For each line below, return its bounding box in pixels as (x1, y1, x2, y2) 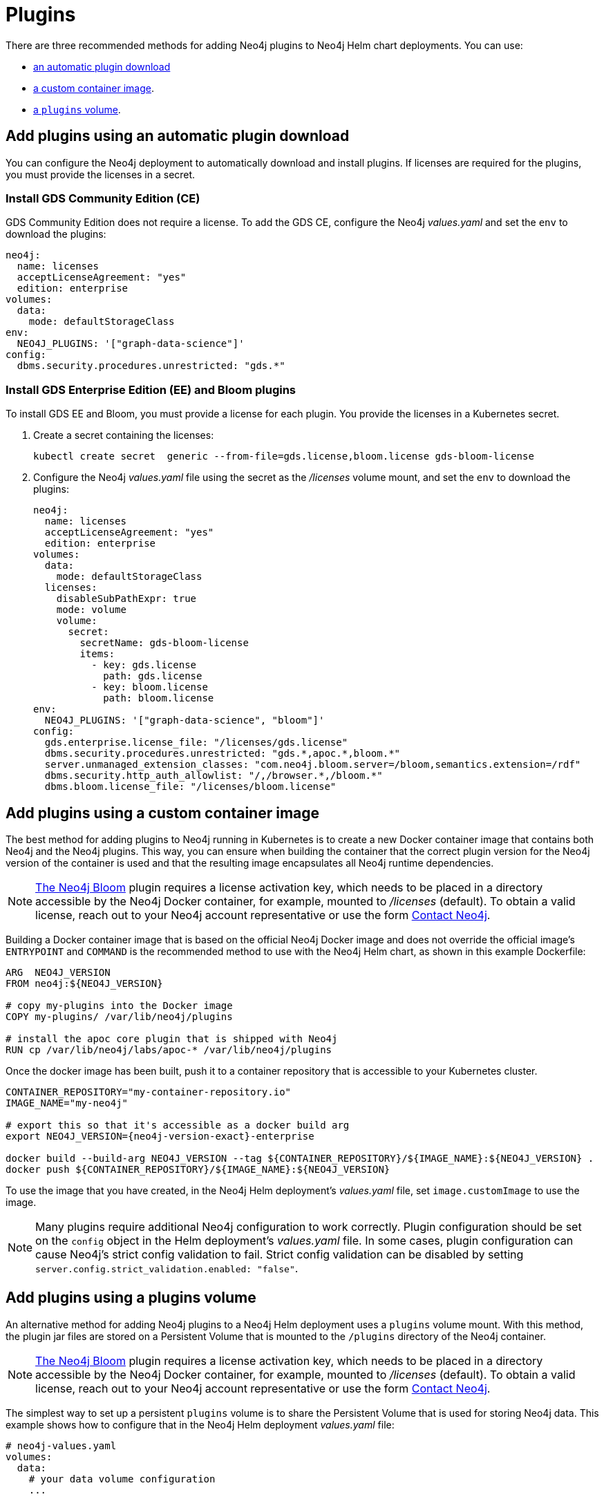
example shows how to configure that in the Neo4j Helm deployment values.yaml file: (6, 1418, 395, 1431)
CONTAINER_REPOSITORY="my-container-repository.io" (6, 1086, 292, 1097)
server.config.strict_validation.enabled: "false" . (35, 1261, 299, 1275)
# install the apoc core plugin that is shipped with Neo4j (6, 1033, 338, 1044)
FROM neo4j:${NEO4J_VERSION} (6, 977, 163, 989)
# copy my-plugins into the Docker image (6, 999, 233, 1011)
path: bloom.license (103, 692, 214, 704)
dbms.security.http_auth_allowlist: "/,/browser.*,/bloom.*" (44, 770, 383, 782)
